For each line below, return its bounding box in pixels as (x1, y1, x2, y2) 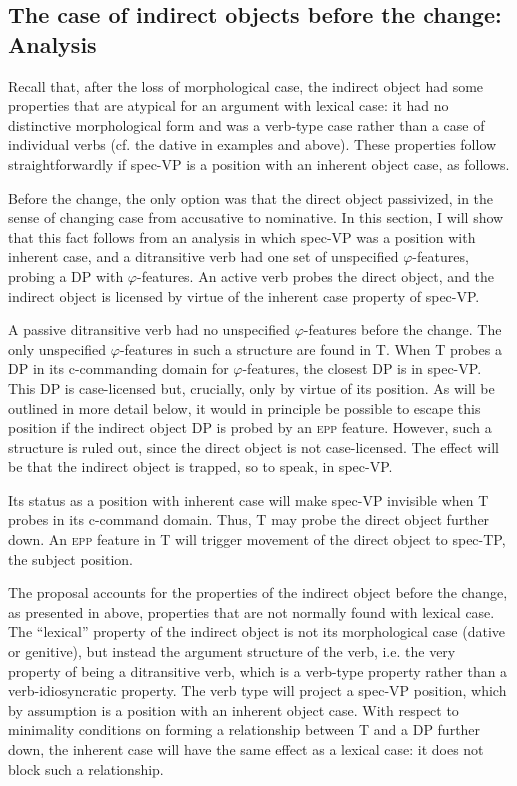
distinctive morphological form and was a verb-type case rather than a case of (8, 114, 485, 135)
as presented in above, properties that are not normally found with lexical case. (8, 601, 495, 622)
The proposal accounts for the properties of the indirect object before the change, (8, 582, 508, 603)
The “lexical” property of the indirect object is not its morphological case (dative (8, 621, 505, 642)
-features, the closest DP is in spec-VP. (242, 358, 482, 379)
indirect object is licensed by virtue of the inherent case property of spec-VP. (8, 285, 480, 306)
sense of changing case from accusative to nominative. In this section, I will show (8, 207, 504, 228)
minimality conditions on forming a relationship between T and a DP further (8, 719, 481, 740)
